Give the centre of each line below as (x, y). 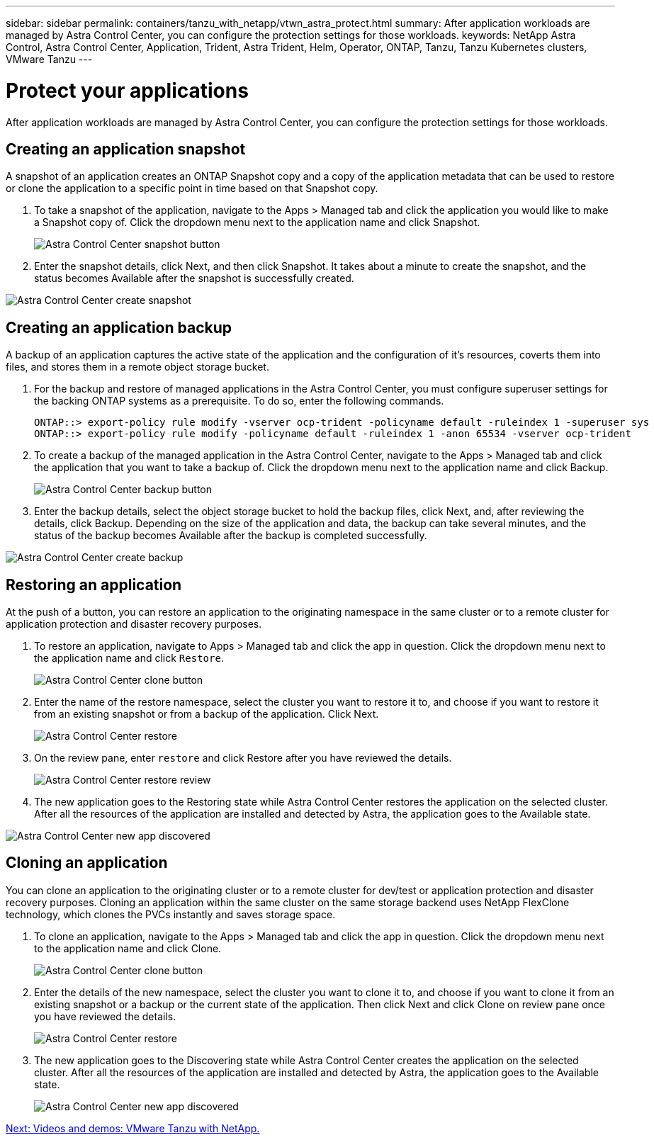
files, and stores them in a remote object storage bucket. (137, 367)
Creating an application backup (119, 327)
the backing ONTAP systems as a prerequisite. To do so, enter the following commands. (239, 401)
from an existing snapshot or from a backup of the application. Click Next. (207, 714)
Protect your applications (127, 90)
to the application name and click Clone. (128, 948)
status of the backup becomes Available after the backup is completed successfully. (231, 536)
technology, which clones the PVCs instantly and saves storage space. (171, 914)
